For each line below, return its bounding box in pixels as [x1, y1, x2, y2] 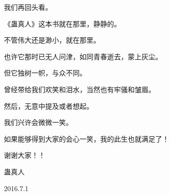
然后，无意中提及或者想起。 [4, 100, 93, 111]
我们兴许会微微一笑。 [4, 117, 73, 127]
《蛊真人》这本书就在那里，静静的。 [4, 18, 121, 28]
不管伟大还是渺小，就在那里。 [4, 35, 100, 45]
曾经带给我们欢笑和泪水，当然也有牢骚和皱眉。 [4, 84, 155, 94]
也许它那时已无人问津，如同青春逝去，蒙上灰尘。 [4, 51, 162, 61]
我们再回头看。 [4, 2, 52, 12]
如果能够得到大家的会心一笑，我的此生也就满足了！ [4, 133, 169, 144]
